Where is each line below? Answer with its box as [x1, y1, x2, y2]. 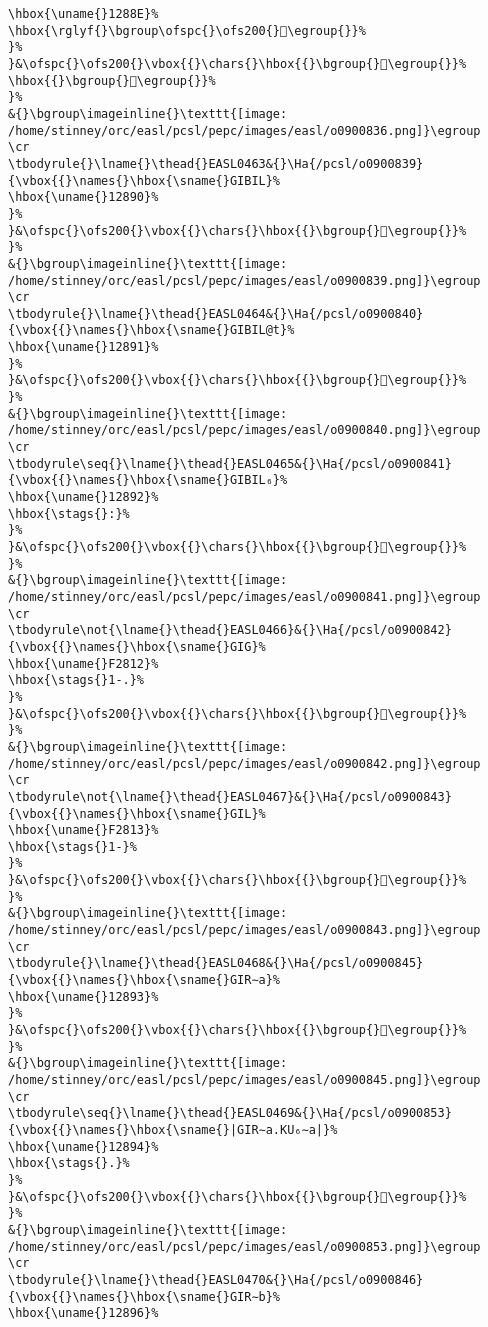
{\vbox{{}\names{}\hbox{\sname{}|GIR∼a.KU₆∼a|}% [8, 1122, 338, 1137]
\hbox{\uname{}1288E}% [8, 7, 159, 21]
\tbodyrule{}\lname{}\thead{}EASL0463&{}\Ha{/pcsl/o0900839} [8, 156, 424, 171]
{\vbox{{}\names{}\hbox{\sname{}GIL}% [8, 806, 266, 821]
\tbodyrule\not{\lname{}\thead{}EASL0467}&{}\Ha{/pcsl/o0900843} [8, 789, 452, 804]
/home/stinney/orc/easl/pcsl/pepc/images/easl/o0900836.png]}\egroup [8, 123, 481, 138]
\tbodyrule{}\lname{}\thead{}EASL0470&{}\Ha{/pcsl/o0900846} [8, 1272, 424, 1287]
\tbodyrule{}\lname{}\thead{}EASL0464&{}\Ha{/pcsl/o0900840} [8, 306, 424, 321]
